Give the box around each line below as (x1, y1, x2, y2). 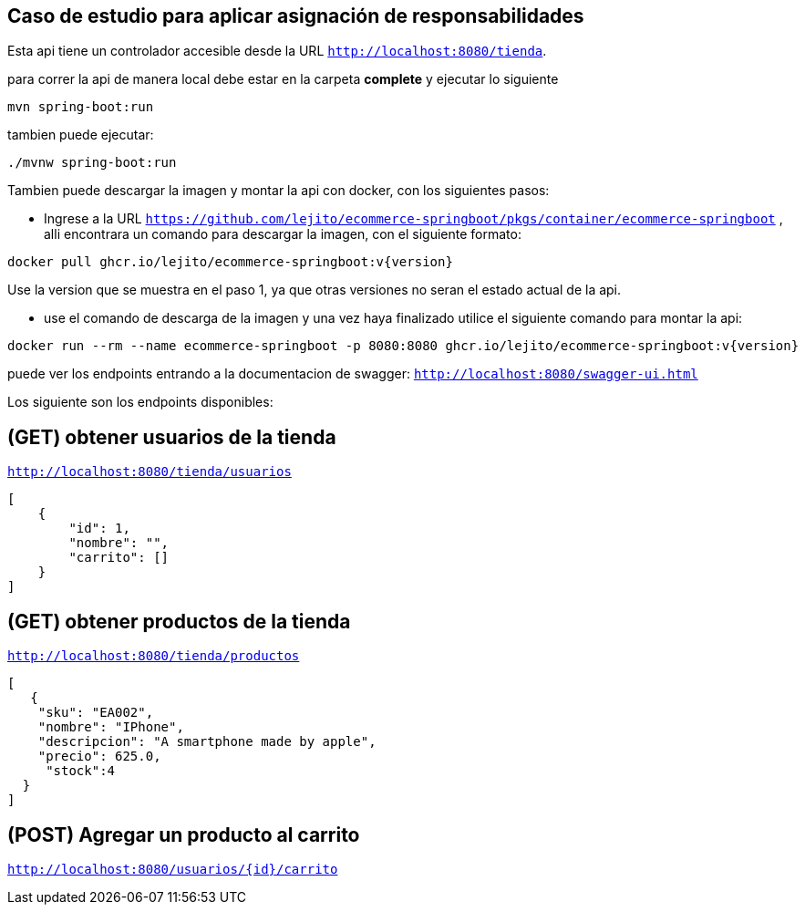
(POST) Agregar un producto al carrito (7, 823, 360, 846)
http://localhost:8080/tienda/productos (7, 648, 300, 664)
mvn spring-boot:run (7, 99, 154, 115)
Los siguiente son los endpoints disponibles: (7, 394, 273, 410)
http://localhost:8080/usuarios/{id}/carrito (7, 861, 338, 876)
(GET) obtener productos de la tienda (7, 609, 351, 633)
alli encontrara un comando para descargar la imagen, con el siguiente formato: (44, 226, 521, 243)
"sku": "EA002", (37, 705, 154, 720)
